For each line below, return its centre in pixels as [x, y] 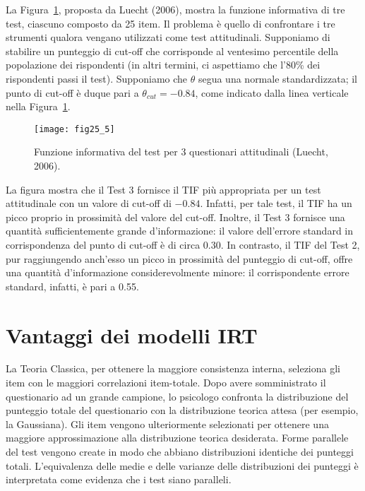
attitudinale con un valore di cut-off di [89, 203]
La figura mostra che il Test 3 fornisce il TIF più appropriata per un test [163, 189]
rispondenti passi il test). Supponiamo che [97, 78]
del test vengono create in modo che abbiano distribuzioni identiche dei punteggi [180, 452]
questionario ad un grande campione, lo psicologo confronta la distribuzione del [177, 396]
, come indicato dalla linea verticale [272, 92]
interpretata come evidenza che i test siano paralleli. [119, 479]
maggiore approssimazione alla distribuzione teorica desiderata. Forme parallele [177, 438]
